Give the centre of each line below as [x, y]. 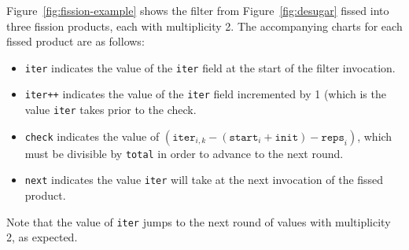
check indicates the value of [92, 136]
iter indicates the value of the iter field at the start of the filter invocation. [210, 67]
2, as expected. [42, 237]
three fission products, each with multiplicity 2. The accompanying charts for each [204, 26]
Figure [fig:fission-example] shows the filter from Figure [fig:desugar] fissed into [198, 10]
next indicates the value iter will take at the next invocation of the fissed [204, 180]
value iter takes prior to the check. [111, 110]
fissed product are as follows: [76, 41]
